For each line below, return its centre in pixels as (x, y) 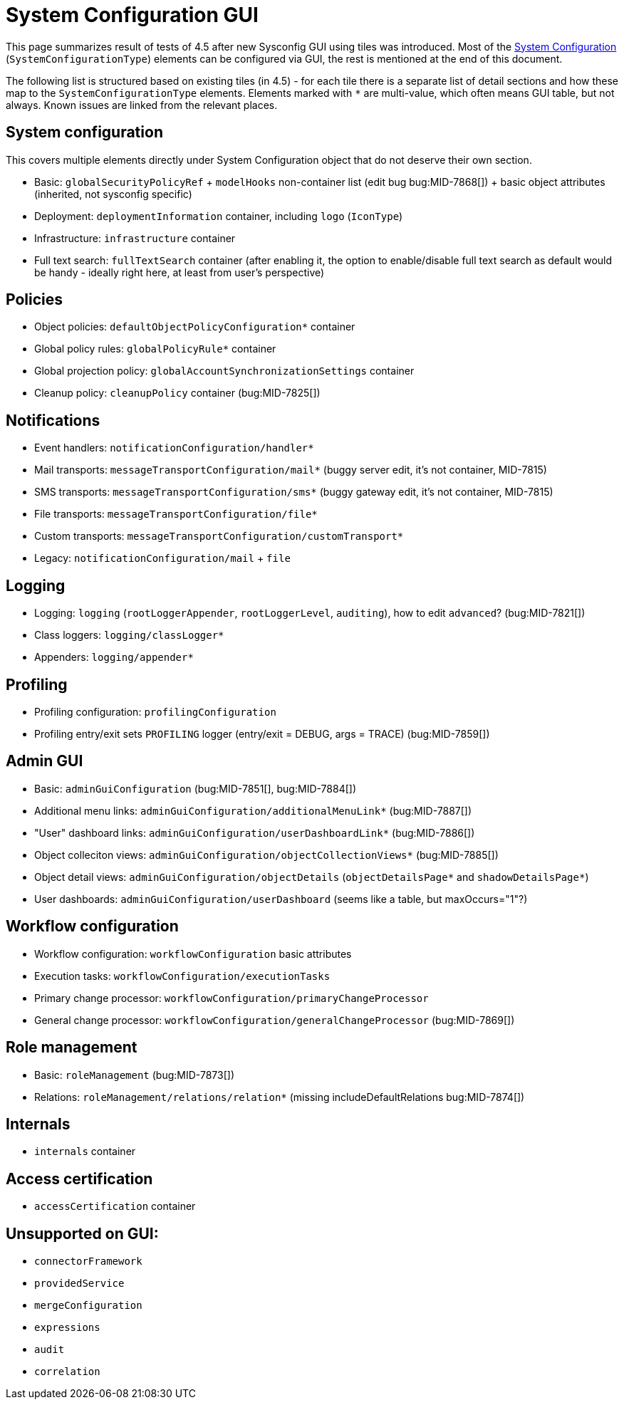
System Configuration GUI (132, 15)
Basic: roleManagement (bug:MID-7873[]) (134, 1075)
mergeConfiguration (88, 1306)
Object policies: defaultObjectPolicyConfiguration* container (195, 327)
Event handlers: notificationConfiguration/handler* (174, 448)
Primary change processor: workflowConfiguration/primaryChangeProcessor (232, 998)
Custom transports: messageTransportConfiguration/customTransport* (219, 536)
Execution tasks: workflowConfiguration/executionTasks (182, 976)
